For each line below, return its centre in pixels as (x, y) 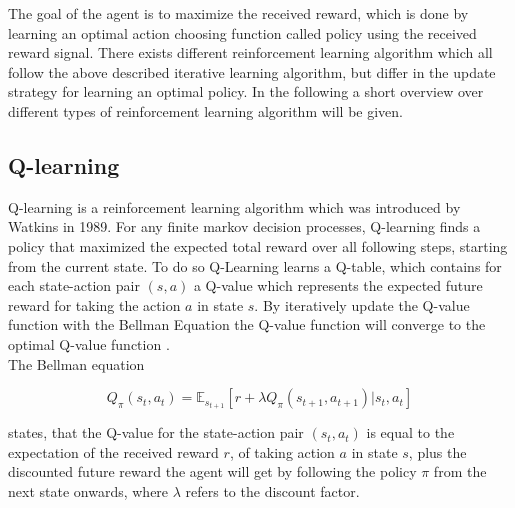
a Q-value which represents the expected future (338, 285)
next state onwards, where (88, 490)
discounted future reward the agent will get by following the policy (212, 471)
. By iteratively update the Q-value (362, 304)
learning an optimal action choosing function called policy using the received (242, 32)
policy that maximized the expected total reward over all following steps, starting (258, 245)
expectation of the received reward (113, 451)
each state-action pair (74, 285)
